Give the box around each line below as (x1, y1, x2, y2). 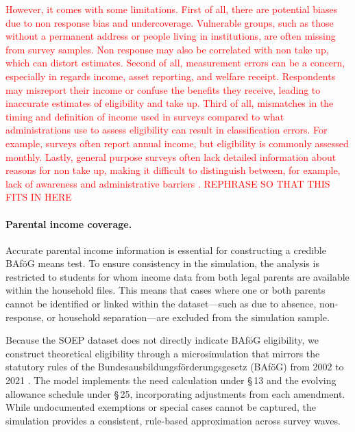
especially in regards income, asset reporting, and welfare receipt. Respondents (5, 68, 336, 83)
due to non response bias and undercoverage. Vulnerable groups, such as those (5, 15, 334, 29)
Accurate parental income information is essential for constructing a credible (5, 242, 326, 257)
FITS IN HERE (5, 190, 72, 204)
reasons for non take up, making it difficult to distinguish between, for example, (5, 163, 341, 177)
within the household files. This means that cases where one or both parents (5, 283, 326, 297)
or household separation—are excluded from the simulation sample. (47, 309, 330, 324)
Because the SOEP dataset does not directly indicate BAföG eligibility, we (5, 333, 319, 347)
